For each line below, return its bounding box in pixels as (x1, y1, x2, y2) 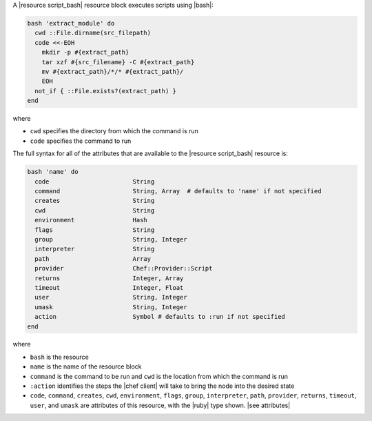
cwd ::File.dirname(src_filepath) (34, 29, 152, 37)
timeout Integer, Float (34, 284, 184, 291)
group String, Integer (34, 235, 187, 243)
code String (34, 177, 155, 186)
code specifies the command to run (30, 137, 132, 145)
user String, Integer (34, 293, 187, 302)
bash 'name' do (27, 168, 79, 176)
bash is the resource (30, 353, 89, 361)
